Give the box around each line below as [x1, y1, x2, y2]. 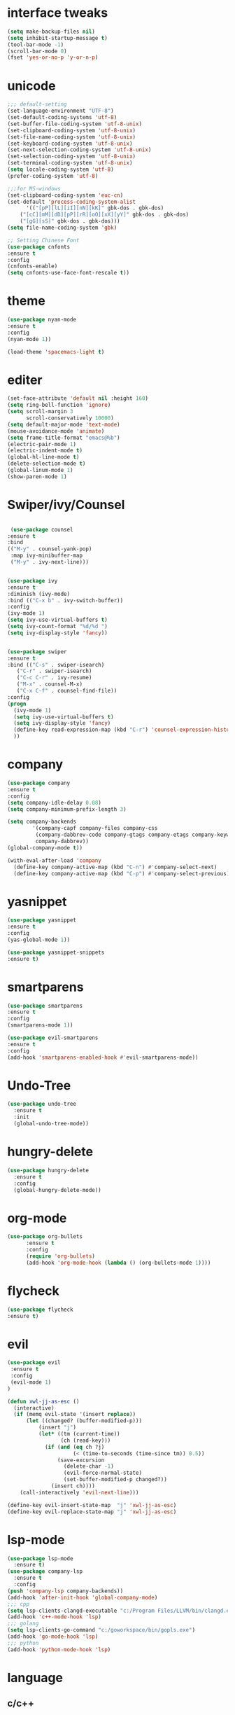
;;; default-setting [7, 101, 68, 108]
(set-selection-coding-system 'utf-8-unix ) [7, 153, 136, 160]
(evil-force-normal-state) [63, 1469, 142, 1477]
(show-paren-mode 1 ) [7, 473, 68, 480]
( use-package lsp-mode [7, 1555, 73, 1562]
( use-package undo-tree [7, 1101, 77, 1108]
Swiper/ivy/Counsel [7, 497, 125, 513]
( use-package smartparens [7, 1002, 83, 1009]
